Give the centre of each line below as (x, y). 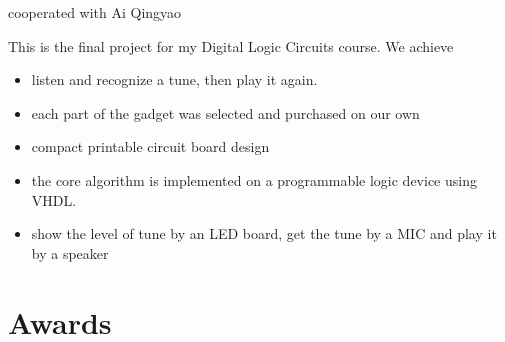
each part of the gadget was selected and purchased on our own (225, 112)
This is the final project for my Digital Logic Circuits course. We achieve (231, 45)
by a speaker (70, 252)
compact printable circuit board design (150, 146)
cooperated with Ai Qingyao (95, 12)
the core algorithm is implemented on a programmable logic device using (254, 179)
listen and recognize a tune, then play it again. (174, 79)
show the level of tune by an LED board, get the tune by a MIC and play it (264, 233)
